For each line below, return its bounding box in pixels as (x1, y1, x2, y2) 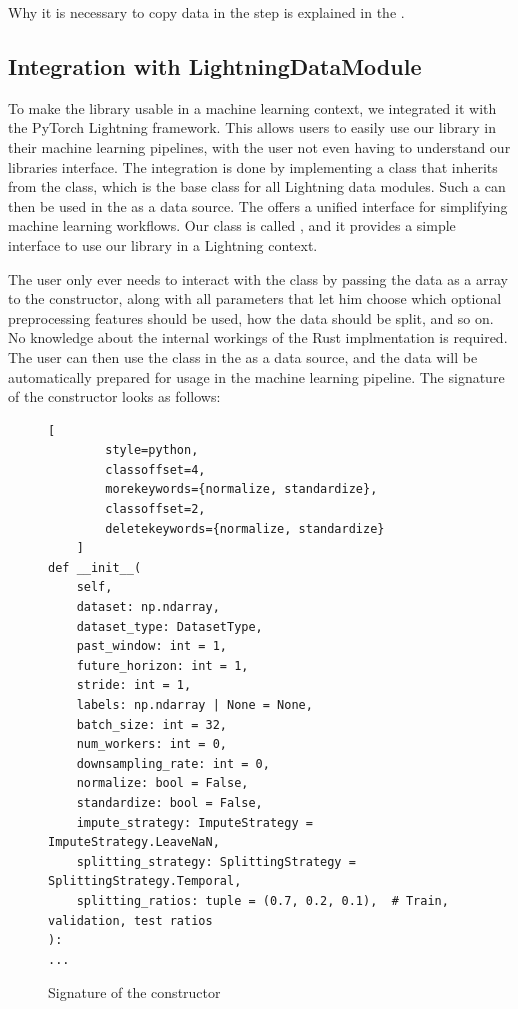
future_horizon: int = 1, (76, 658, 249, 673)
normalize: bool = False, (76, 776, 249, 791)
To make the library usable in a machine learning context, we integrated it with (8, 97, 497, 118)
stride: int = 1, (76, 678, 192, 693)
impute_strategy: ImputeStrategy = (76, 815, 313, 830)
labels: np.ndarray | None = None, (76, 698, 313, 713)
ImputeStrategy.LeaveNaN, (48, 835, 220, 850)
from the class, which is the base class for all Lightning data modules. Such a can (8, 176, 506, 197)
